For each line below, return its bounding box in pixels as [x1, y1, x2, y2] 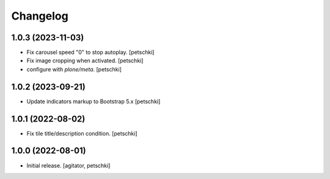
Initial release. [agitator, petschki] [26, 162, 111, 169]
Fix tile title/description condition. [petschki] [26, 130, 137, 137]
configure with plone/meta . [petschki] [26, 65, 122, 73]
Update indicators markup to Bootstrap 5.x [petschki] [26, 98, 161, 105]
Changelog [11, 9, 68, 23]
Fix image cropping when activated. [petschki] [26, 57, 144, 64]
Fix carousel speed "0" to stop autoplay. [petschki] [26, 49, 155, 56]
